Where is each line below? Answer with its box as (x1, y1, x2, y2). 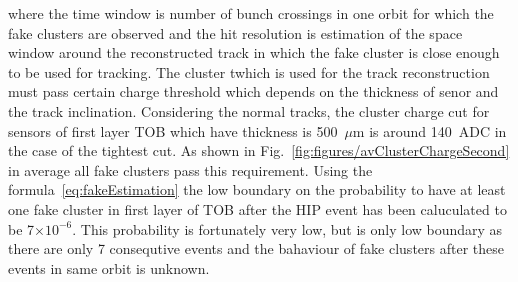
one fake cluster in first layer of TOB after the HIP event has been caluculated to (8, 198, 507, 219)
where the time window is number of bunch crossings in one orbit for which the (8, 3, 494, 23)
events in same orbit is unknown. (8, 257, 210, 278)
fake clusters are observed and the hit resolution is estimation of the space (8, 22, 463, 43)
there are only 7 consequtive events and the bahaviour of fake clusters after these (8, 238, 504, 259)
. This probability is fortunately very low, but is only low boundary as (72, 218, 503, 239)
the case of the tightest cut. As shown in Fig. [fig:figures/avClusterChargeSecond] (8, 140, 510, 161)
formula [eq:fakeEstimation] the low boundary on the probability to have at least (8, 179, 506, 200)
